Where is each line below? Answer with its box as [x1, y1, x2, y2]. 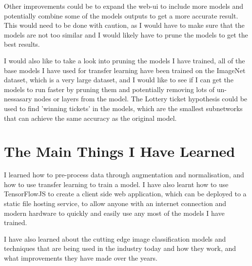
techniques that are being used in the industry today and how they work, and [4, 243, 236, 253]
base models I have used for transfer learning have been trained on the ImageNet [4, 65, 246, 75]
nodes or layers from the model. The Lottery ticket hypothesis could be [34, 94, 248, 104]
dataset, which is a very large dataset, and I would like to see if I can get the [4, 75, 233, 85]
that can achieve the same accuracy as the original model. [4, 113, 177, 123]
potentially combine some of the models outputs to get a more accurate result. [4, 10, 238, 20]
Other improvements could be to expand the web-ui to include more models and [4, 1, 244, 11]
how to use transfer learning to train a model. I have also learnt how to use [4, 179, 229, 189]
